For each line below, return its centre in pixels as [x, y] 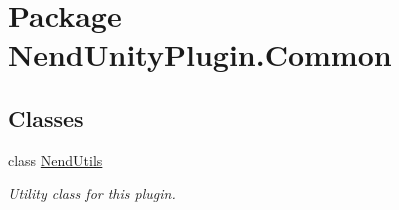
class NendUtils [55, 159]
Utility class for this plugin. [92, 193]
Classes [46, 117]
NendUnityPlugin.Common [200, 54]
